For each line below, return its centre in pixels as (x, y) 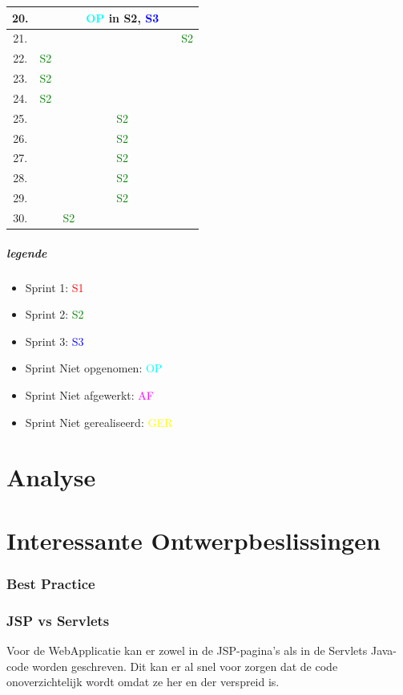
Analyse (51, 477)
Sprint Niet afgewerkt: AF (89, 394)
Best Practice (51, 583)
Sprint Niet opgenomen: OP (94, 368)
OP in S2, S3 (123, 17)
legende (27, 252)
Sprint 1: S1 (54, 287)
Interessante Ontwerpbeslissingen (193, 540)
